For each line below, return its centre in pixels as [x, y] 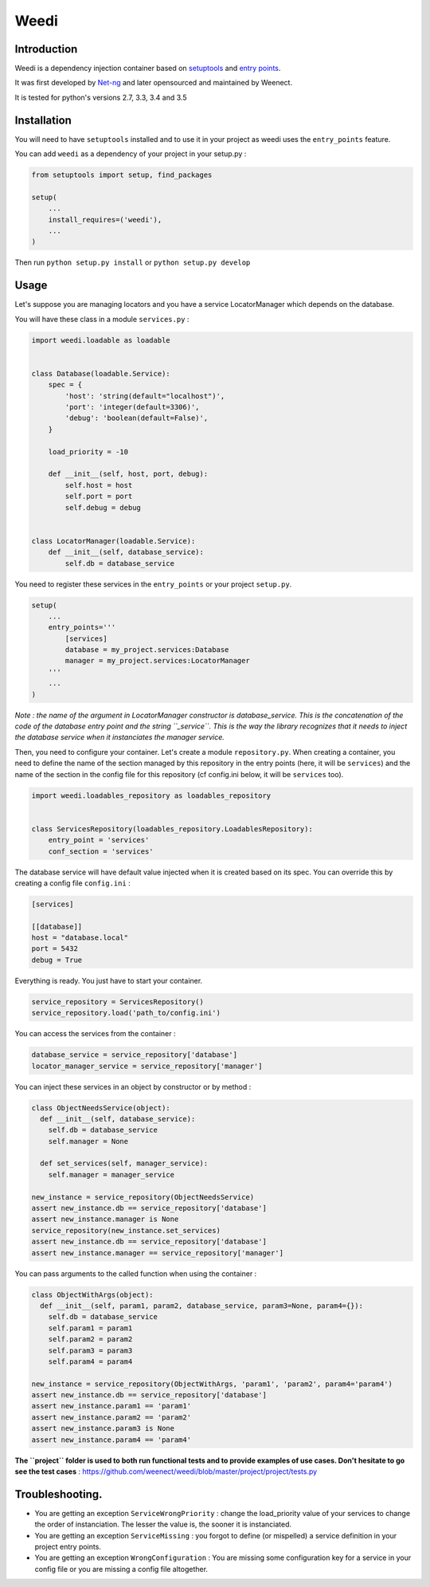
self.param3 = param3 [90, 1350]
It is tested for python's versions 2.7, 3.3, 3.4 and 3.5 [101, 97]
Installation [43, 120]
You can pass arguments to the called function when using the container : [136, 1273]
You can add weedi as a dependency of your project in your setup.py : [131, 154]
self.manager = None [88, 1141]
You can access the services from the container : [95, 1034]
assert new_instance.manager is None [105, 1219]
